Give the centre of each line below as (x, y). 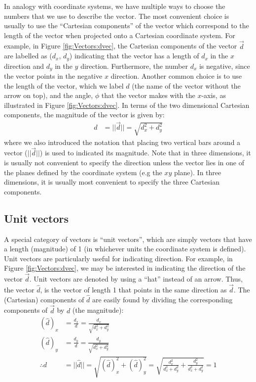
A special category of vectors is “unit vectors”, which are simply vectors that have (128, 239)
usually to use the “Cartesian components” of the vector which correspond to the (127, 25)
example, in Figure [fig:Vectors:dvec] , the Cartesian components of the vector (121, 46)
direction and (24, 66)
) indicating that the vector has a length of (134, 56)
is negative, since (224, 66)
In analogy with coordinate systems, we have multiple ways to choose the (115, 6)
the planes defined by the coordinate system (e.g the (83, 172)
